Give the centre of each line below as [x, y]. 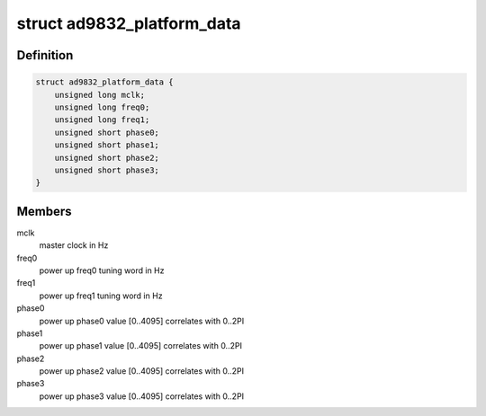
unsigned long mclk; [100, 95]
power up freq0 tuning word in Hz [102, 270]
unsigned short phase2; [107, 158]
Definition [45, 55]
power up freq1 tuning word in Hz [101, 296]
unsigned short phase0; [107, 132]
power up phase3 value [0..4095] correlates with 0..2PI [142, 396]
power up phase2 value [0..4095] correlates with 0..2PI [142, 371]
